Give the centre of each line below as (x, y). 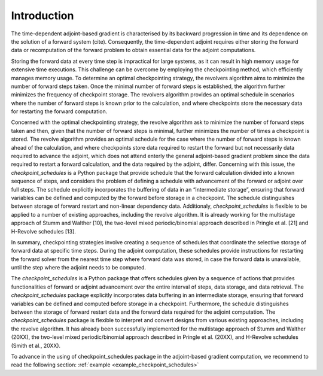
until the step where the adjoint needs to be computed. (79, 268)
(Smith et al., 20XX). (36, 345)
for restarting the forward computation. (59, 111)
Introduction (42, 16)
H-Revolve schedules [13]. (43, 231)
